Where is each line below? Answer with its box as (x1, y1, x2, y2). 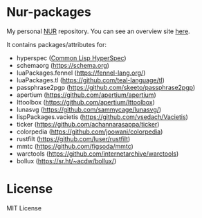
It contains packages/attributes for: (6, 40, 107, 48)
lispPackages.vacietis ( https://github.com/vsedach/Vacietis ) (16, 112, 188, 121)
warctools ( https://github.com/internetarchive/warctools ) (16, 149, 179, 158)
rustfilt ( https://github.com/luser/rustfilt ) (16, 134, 131, 143)
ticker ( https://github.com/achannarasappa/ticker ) (16, 120, 160, 128)
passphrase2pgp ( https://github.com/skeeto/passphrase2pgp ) (16, 83, 196, 91)
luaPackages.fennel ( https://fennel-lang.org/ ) (16, 69, 146, 77)
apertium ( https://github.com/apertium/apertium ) (16, 91, 156, 99)
